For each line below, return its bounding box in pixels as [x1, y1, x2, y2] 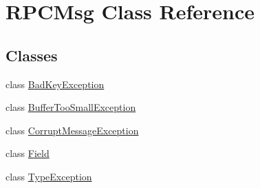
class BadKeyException [6, 76, 105, 91]
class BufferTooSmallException [6, 100, 136, 114]
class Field [6, 146, 50, 160]
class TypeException [6, 169, 92, 183]
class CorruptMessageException [6, 123, 139, 137]
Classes [6, 44, 58, 65]
